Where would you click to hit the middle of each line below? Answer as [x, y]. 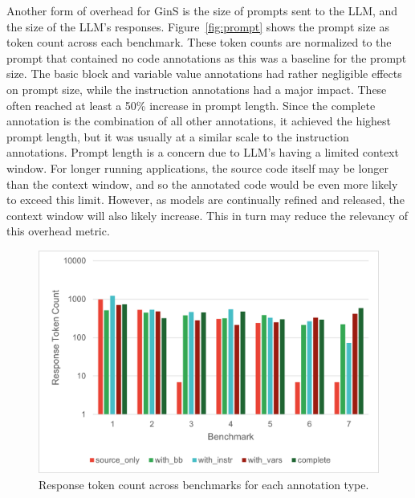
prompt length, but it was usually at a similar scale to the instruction [178, 136]
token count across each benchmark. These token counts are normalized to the [199, 42]
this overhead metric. [58, 231]
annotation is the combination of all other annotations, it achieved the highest [199, 121]
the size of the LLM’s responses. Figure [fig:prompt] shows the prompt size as [198, 26]
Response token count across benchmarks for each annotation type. [204, 484]
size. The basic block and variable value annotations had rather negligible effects [204, 73]
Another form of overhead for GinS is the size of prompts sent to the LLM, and [202, 10]
